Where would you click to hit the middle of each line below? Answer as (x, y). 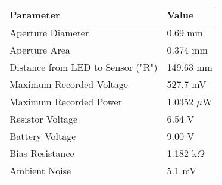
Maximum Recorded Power (66, 101)
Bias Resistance (42, 153)
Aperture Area (40, 50)
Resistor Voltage (44, 119)
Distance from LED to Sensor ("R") (84, 67)
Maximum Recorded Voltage (69, 84)
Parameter (35, 15)
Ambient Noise (40, 170)
